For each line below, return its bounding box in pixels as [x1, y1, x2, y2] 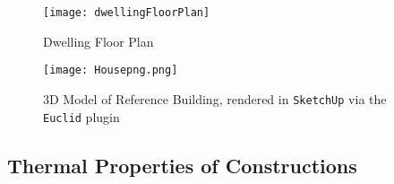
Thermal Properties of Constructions [7, 151, 357, 179]
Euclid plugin [43, 107, 120, 126]
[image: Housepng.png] [43, 64, 178, 77]
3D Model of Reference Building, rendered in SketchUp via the [43, 89, 387, 108]
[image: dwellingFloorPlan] [43, 6, 210, 19]
